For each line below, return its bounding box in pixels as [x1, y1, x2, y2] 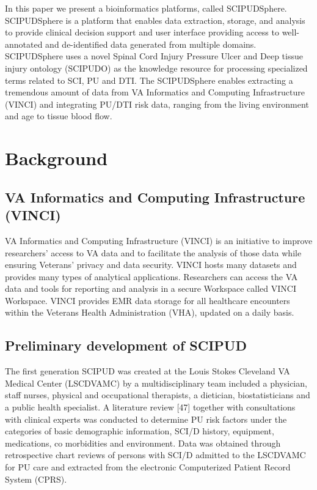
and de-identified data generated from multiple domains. [45, 37, 257, 50]
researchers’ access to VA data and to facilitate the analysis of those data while [5, 246, 302, 259]
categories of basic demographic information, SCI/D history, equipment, [5, 425, 274, 437]
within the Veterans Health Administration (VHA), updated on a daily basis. [5, 306, 294, 319]
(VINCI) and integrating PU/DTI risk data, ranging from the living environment [5, 97, 309, 110]
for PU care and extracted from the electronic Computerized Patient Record [5, 461, 291, 473]
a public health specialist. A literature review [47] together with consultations [5, 401, 296, 414]
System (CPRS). [5, 472, 67, 485]
